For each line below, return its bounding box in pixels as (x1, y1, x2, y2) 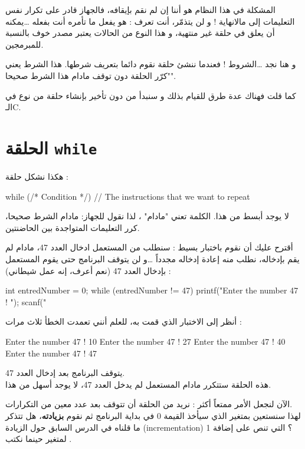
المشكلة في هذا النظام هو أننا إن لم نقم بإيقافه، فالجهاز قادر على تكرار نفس (5, 4, 276, 15)
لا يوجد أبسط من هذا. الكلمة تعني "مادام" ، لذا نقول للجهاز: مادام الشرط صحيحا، (5, 210, 289, 222)
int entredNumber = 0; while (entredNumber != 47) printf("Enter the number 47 (5, 284, 299, 296)
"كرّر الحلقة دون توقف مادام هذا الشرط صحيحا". (5, 69, 176, 81)
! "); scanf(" (5, 295, 47, 308)
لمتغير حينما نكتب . (5, 433, 72, 445)
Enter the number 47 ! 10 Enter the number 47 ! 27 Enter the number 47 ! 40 (5, 335, 286, 347)
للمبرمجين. (5, 38, 44, 50)
